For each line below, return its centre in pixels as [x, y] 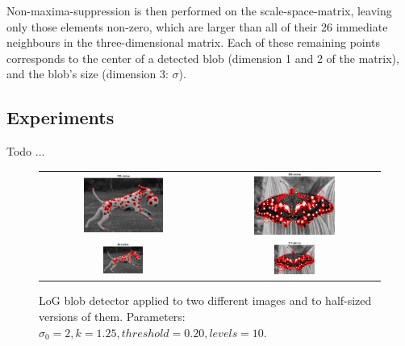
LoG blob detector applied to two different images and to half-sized [205, 300]
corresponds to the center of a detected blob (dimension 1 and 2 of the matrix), [203, 58]
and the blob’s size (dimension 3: [88, 74]
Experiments [61, 117]
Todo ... [26, 151]
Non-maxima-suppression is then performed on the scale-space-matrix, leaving [199, 10]
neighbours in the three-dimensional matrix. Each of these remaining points [194, 42]
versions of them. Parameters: [112, 316]
